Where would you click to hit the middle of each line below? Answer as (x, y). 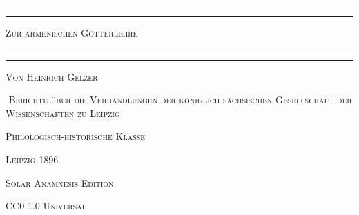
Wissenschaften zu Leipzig (63, 113)
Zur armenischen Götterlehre (72, 32)
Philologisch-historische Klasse (76, 136)
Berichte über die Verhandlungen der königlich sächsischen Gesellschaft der (180, 100)
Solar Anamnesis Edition (60, 182)
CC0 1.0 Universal (46, 206)
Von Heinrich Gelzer (52, 76)
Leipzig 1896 (32, 159)
